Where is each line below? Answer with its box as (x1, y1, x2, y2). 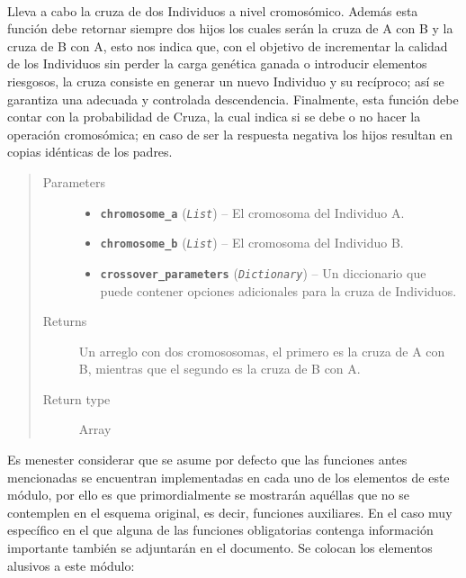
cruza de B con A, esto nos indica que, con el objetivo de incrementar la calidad (7, 36, 448, 55)
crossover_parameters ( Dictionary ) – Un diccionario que (100, 263, 426, 282)
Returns (42, 312, 87, 330)
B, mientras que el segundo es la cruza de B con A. (78, 359, 361, 378)
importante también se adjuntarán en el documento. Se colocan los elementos (7, 538, 433, 557)
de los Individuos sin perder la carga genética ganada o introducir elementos (7, 54, 427, 73)
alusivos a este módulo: (7, 555, 135, 574)
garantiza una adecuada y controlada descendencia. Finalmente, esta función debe (7, 89, 459, 108)
